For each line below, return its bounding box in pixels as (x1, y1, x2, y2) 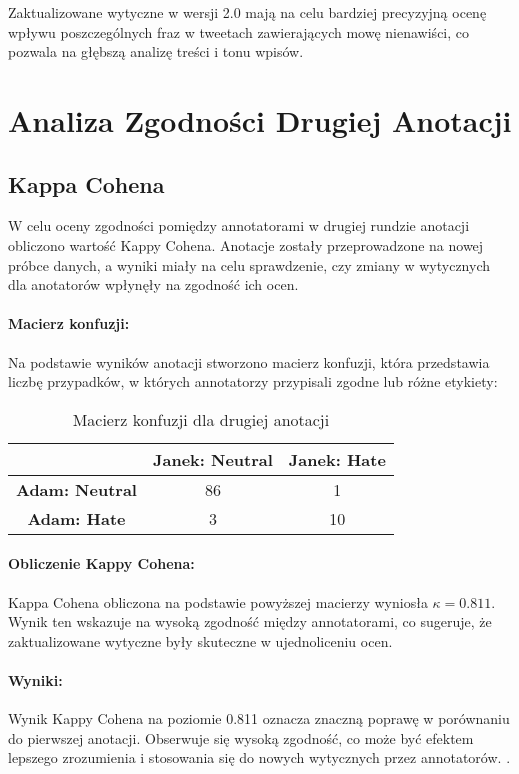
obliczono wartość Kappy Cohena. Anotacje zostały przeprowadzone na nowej (8, 234, 484, 255)
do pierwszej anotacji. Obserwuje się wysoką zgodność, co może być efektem (8, 727, 474, 748)
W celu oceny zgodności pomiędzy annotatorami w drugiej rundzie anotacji (8, 215, 470, 236)
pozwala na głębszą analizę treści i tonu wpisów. (8, 41, 304, 62)
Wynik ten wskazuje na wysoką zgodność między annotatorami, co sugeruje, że (8, 611, 492, 632)
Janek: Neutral (152, 447, 273, 471)
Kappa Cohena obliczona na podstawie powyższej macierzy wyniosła (8, 591, 428, 612)
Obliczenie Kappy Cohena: (8, 553, 195, 574)
